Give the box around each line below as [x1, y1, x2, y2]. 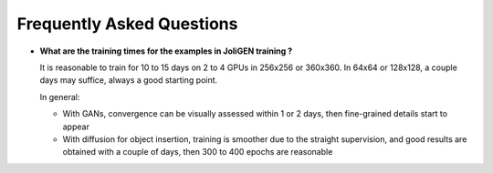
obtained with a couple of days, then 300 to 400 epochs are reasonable [62, 147, 333, 158]
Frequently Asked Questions [16, 14, 238, 34]
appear [62, 121, 90, 132]
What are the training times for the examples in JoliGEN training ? [39, 46, 293, 56]
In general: [39, 91, 80, 102]
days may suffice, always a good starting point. [39, 75, 218, 86]
